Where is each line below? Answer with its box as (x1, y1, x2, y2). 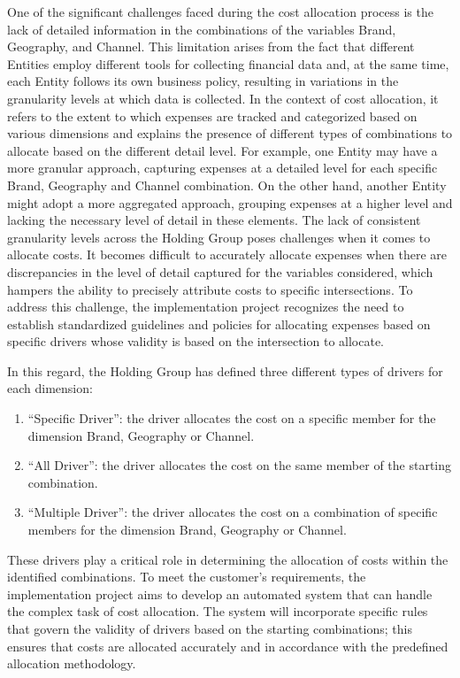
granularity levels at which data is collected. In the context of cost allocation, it (7, 89, 439, 107)
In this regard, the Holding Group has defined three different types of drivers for (7, 361, 443, 380)
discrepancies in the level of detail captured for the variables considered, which (7, 262, 433, 281)
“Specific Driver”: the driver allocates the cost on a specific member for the (27, 409, 436, 428)
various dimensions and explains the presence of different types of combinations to (7, 124, 453, 143)
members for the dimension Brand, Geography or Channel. (27, 520, 347, 539)
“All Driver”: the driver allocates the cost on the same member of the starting (27, 456, 452, 474)
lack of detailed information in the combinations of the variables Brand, (7, 19, 396, 38)
